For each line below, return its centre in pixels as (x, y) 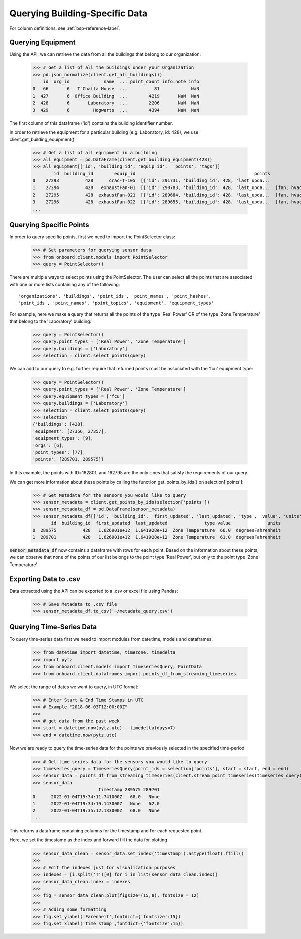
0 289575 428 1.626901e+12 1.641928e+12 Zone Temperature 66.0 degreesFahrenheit (157, 530)
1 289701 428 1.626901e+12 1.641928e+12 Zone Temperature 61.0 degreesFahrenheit (157, 537)
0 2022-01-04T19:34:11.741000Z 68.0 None (96, 796)
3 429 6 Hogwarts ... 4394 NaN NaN (116, 110)
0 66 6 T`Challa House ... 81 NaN (116, 89)
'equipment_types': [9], (63, 438)
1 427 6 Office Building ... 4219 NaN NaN (116, 96)
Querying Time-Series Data (53, 627)
